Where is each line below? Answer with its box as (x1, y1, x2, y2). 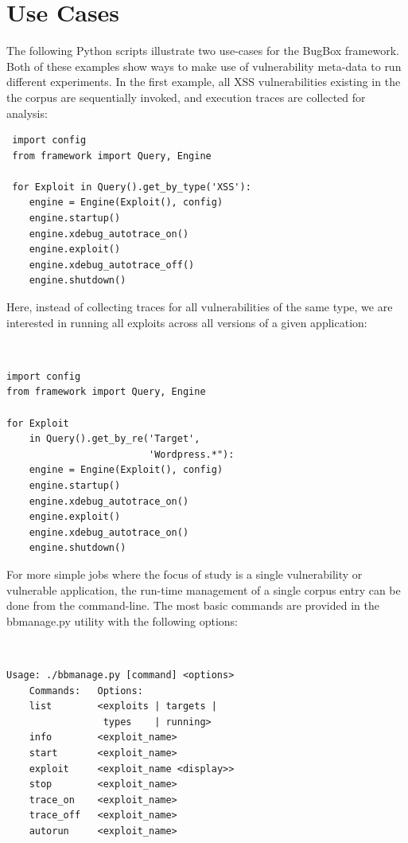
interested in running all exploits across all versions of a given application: (6, 314, 367, 330)
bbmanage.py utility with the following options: (6, 612, 239, 629)
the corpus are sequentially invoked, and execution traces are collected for (6, 88, 366, 105)
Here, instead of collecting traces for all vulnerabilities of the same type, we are (6, 299, 393, 315)
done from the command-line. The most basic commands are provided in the (6, 597, 379, 614)
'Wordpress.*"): (148, 448, 235, 460)
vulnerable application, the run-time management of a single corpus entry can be (6, 581, 401, 598)
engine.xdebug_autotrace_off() (29, 259, 195, 271)
